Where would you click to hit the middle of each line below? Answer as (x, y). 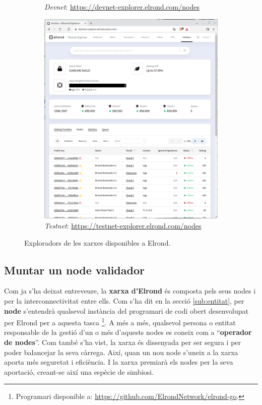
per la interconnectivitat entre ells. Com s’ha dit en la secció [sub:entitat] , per (124, 300)
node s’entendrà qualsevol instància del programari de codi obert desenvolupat (126, 310)
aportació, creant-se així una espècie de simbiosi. (79, 371)
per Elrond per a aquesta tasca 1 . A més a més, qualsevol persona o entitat (120, 322)
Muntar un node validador (74, 270)
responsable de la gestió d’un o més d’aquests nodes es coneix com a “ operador (128, 332)
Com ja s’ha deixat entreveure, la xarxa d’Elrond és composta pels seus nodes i (130, 291)
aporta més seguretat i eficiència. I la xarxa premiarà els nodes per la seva (119, 362)
